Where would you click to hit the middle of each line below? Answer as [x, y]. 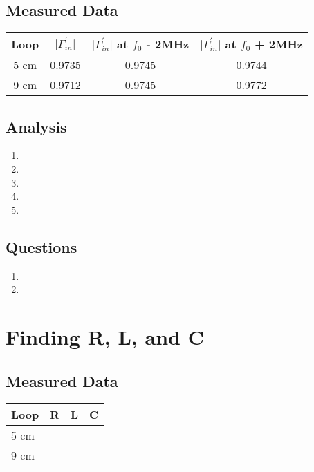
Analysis [36, 126]
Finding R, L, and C [105, 336]
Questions [41, 246]
